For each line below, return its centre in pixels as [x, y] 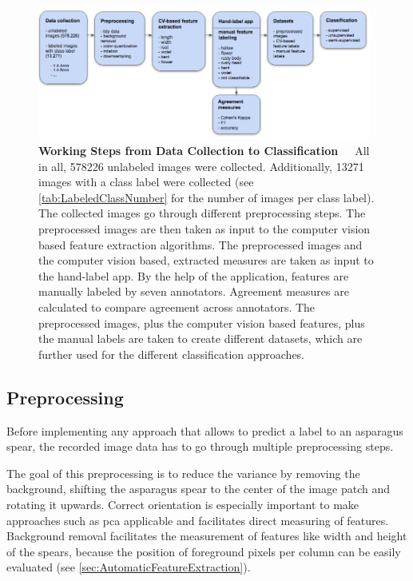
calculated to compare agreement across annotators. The [177, 307]
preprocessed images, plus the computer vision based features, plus [202, 322]
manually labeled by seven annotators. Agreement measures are [194, 291]
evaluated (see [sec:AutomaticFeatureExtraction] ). [129, 567]
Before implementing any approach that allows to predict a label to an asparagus [205, 430]
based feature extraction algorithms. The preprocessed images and [201, 244]
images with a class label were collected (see [146, 182]
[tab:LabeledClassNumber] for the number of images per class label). [206, 197]
